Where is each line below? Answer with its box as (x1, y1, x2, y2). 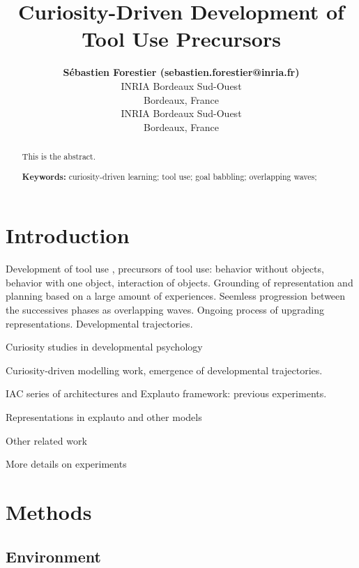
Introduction (6, 221, 130, 250)
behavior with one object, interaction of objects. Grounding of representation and (6, 275, 353, 289)
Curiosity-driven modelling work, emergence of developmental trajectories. (6, 362, 323, 377)
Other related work (6, 433, 87, 447)
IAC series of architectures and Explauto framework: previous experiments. (6, 386, 327, 401)
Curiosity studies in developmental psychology (6, 339, 203, 354)
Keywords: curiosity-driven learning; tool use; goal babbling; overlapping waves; (22, 170, 317, 183)
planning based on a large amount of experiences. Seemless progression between (6, 289, 346, 303)
